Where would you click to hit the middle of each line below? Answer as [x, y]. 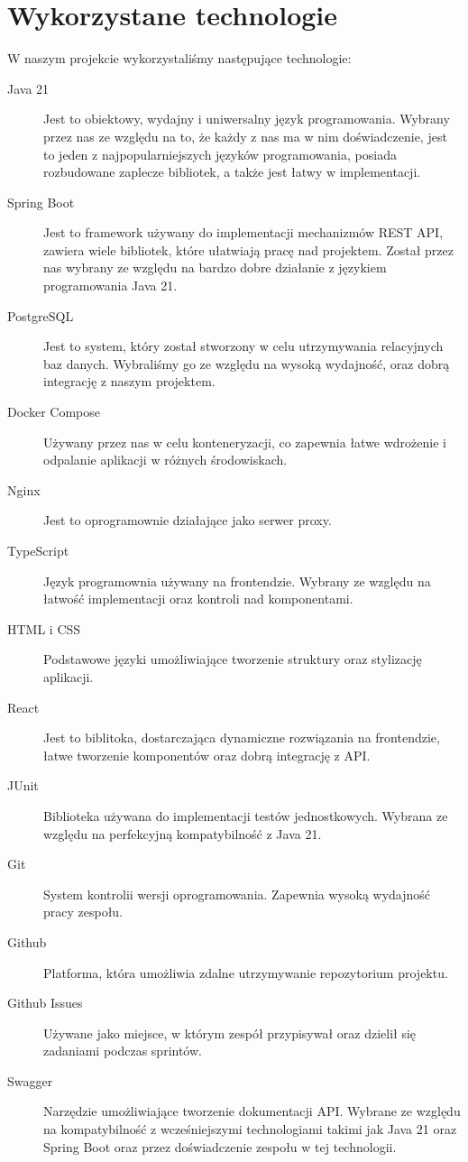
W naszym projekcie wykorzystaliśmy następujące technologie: [179, 58]
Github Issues [45, 1003]
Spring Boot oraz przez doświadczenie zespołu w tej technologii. [220, 1146]
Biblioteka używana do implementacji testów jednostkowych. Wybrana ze [246, 815]
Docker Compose [54, 412]
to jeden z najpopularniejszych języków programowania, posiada [220, 154]
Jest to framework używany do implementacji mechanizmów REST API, [243, 232]
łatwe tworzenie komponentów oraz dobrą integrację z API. [207, 755]
